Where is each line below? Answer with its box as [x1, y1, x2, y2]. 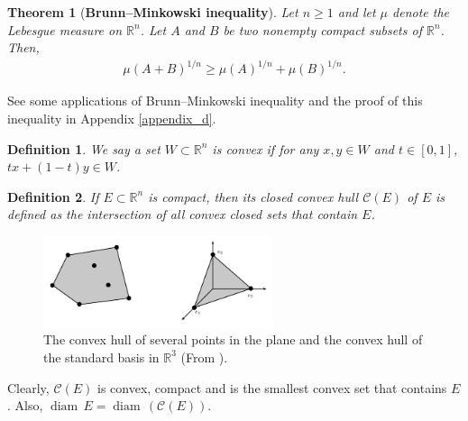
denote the [392, 3, 450, 21]
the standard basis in [43, 347, 160, 366]
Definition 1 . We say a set [7, 139, 161, 158]
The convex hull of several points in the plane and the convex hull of [43, 330, 423, 349]
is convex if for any [212, 139, 319, 158]
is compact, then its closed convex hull [148, 187, 359, 206]
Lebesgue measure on [7, 20, 123, 39]
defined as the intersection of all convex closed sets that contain [7, 205, 358, 224]
